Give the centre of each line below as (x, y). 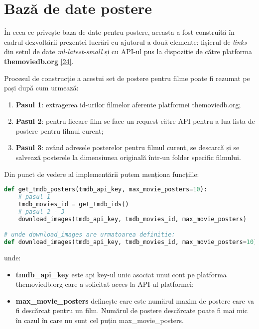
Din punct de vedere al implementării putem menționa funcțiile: (102, 174)
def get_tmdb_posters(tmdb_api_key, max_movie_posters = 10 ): (106, 190)
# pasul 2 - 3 (41, 211)
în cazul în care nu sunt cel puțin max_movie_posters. (100, 320)
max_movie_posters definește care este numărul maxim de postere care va (135, 300)
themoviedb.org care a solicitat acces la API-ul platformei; (105, 284)
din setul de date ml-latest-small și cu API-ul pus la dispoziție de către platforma (128, 51)
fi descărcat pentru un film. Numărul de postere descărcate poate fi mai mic (131, 310)
